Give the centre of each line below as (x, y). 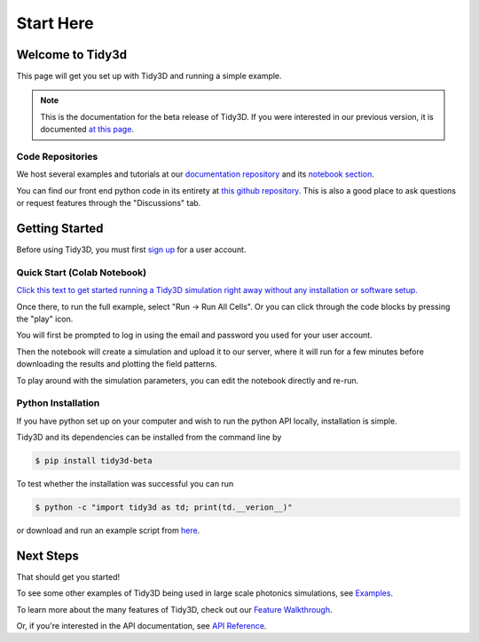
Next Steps (47, 555)
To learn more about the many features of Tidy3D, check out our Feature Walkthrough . (174, 609)
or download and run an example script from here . (108, 531)
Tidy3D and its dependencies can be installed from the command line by (149, 437)
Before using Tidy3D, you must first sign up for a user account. (131, 250)
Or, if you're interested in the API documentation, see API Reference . (141, 626)
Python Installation (58, 403)
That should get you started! (68, 576)
